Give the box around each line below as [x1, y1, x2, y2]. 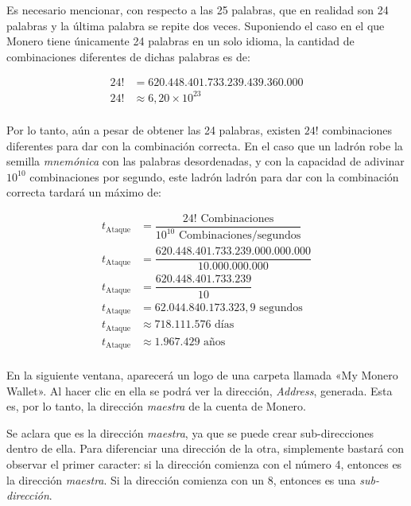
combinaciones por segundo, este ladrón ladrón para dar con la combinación [29, 168, 399, 185]
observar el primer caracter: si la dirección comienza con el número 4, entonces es [6, 456, 402, 473]
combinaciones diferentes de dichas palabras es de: [6, 48, 250, 64]
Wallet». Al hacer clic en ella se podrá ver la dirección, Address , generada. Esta [6, 382, 393, 399]
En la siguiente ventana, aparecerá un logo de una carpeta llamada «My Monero [6, 367, 398, 383]
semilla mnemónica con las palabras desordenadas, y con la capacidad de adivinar [6, 153, 405, 169]
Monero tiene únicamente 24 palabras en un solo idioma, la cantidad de [6, 33, 355, 49]
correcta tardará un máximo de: [6, 184, 161, 200]
